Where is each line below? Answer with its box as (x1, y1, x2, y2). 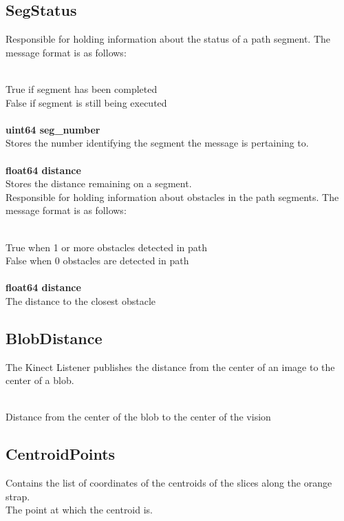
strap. (6, 489, 30, 503)
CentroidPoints (6, 443, 116, 465)
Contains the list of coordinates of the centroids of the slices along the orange (6, 476, 332, 490)
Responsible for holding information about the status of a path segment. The (6, 32, 331, 46)
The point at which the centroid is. (6, 502, 153, 517)
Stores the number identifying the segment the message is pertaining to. (6, 136, 309, 150)
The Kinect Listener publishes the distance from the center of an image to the (6, 359, 335, 374)
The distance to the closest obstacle (6, 293, 156, 308)
